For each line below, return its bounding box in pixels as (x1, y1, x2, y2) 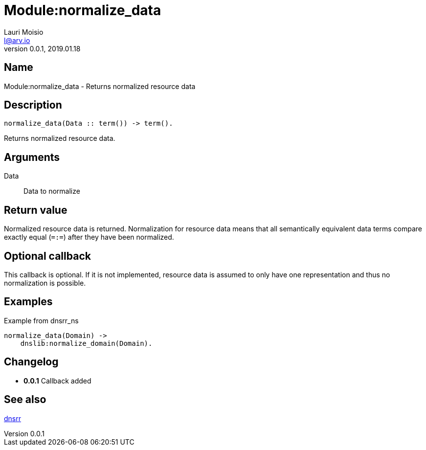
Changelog (4, 356, 59, 368)
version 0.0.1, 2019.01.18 (4, 44, 81, 53)
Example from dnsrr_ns (4, 316, 79, 325)
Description (4, 99, 62, 112)
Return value (4, 203, 67, 216)
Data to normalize (23, 187, 80, 196)
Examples (4, 295, 53, 308)
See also (4, 393, 46, 406)
